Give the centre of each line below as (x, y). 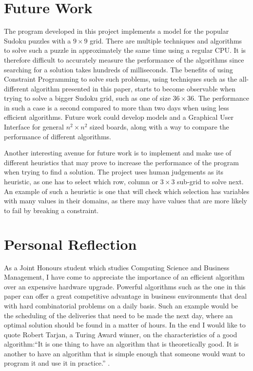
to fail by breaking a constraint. (51, 210)
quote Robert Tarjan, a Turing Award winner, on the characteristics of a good (121, 334)
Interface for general (34, 127)
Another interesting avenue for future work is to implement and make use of (118, 153)
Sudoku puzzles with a (38, 40)
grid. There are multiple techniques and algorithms (166, 40)
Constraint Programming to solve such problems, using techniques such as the (121, 79)
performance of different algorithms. (58, 136)
